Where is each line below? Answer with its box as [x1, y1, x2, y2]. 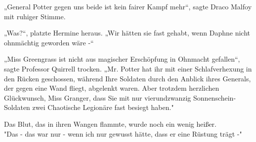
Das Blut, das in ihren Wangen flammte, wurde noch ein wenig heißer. [4, 118, 216, 129]
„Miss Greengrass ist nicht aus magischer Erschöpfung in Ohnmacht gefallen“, [4, 54, 240, 64]
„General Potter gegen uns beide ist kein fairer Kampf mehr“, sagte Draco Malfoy [4, 1, 252, 11]
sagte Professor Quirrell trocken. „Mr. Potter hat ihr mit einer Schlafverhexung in [4, 63, 252, 73]
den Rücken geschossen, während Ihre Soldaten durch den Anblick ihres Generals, [4, 73, 251, 83]
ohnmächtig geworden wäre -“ [4, 37, 94, 47]
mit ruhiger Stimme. [4, 11, 66, 21]
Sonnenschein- [193, 92, 236, 103]
